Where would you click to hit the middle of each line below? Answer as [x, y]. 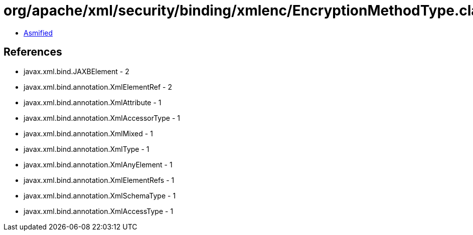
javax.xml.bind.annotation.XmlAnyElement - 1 [98, 164]
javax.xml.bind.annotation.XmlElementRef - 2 [98, 87]
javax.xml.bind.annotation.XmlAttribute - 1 [93, 102]
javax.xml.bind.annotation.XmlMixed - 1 [88, 133]
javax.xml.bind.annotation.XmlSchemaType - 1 [100, 195]
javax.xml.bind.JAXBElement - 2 [76, 71]
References [33, 52]
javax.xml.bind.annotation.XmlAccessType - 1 [99, 211]
